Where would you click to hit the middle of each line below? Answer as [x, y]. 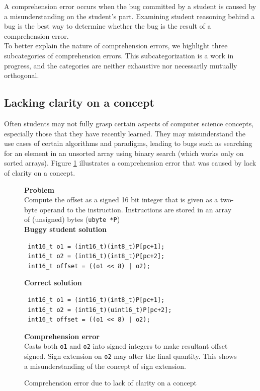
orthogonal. [22, 75]
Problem [39, 189]
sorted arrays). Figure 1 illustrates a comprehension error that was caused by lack [130, 163]
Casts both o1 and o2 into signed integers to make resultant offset [126, 346]
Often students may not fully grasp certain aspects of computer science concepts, [129, 123]
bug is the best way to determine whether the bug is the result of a [108, 26]
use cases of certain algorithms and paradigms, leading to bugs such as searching [128, 143]
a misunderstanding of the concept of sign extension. [105, 366]
